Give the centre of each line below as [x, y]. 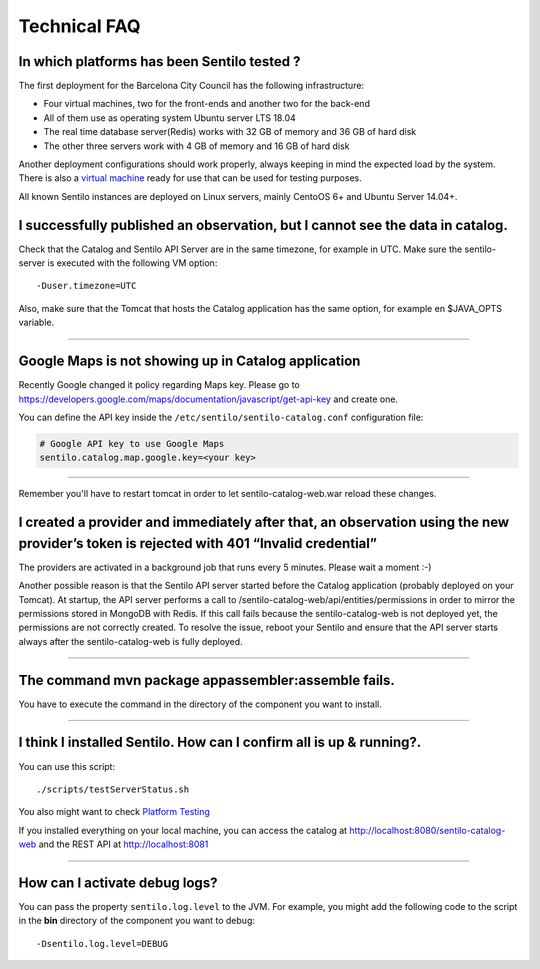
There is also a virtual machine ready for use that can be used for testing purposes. [190, 178]
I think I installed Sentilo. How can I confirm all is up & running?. [220, 742]
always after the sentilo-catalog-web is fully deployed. [131, 641]
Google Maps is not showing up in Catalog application [189, 361]
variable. [36, 322]
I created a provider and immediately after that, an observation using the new [264, 522]
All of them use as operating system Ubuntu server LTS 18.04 [170, 117]
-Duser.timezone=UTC [86, 286]
